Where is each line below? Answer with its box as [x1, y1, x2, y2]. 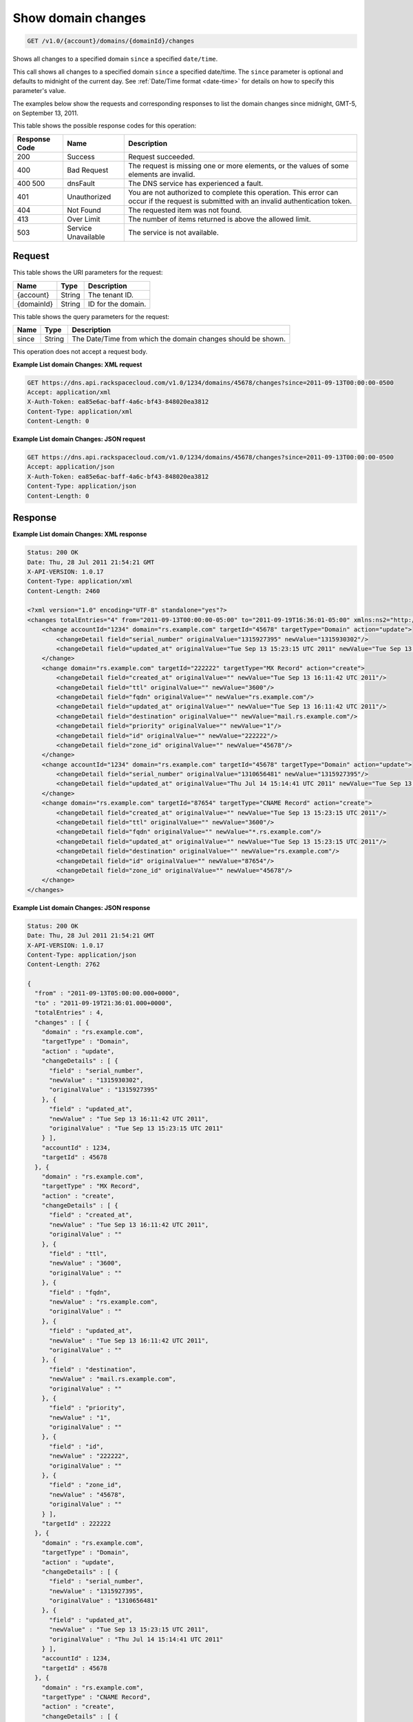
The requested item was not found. [128, 205, 242, 215]
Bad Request [67, 165, 109, 175]
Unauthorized [67, 191, 112, 201]
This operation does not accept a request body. [12, 348, 148, 356]
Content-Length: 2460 [27, 587, 100, 595]
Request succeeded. [128, 152, 195, 161]
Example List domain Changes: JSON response [12, 903, 151, 912]
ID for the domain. [87, 299, 147, 309]
